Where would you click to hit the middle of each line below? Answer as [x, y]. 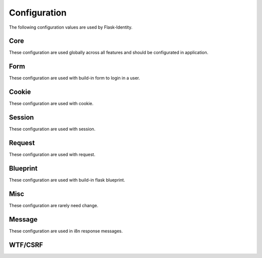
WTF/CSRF [26, 245]
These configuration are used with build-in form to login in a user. [74, 78]
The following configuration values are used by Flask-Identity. [71, 27]
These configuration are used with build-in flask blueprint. [67, 180]
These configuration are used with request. [52, 155]
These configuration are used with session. [52, 129]
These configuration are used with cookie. [51, 103]
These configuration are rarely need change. [54, 205]
